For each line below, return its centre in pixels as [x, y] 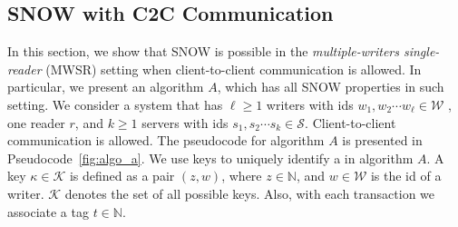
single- [421, 51]
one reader [36, 122]
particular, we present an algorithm [106, 87]
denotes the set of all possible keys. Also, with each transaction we [250, 193]
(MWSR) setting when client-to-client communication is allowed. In [234, 69]
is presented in [382, 140]
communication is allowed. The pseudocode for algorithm [166, 140]
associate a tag [48, 211]
